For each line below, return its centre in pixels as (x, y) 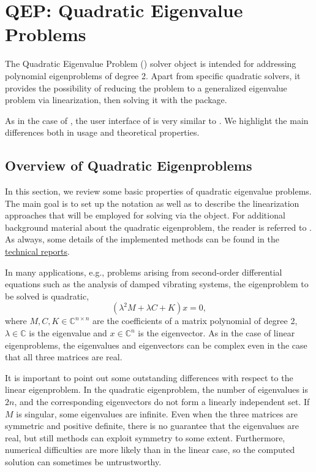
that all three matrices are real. (64, 357)
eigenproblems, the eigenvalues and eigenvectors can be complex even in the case (156, 345)
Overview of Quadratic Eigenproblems (129, 165)
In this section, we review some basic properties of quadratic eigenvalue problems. (158, 191)
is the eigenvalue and (68, 333)
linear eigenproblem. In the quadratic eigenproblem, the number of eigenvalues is (157, 389)
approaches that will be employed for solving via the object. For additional (145, 215)
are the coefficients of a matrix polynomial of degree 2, (195, 321)
